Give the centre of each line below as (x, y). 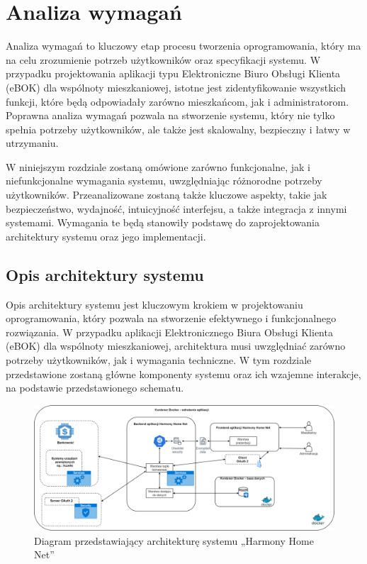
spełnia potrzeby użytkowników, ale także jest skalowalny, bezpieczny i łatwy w (178, 129)
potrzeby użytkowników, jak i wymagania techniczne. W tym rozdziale (159, 360)
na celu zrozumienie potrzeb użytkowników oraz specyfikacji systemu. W (163, 59)
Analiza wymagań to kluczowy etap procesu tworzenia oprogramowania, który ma (183, 46)
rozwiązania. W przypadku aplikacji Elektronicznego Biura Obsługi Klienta (169, 332)
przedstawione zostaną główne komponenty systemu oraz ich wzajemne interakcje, (183, 374)
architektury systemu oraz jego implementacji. (106, 236)
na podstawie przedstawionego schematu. (95, 388)
